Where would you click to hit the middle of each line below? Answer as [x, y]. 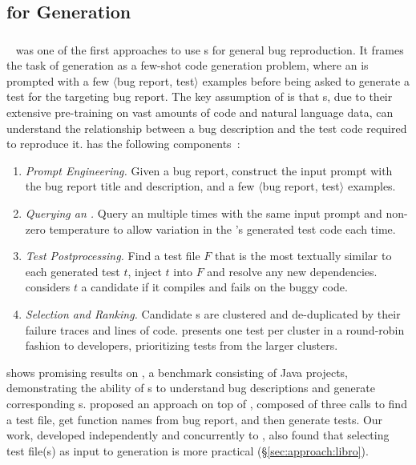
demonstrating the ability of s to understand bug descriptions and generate [191, 388]
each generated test [73, 271]
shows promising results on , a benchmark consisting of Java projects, [178, 372]
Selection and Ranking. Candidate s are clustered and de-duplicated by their [213, 314]
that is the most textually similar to [303, 256]
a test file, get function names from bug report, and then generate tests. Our [195, 419]
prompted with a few [58, 80]
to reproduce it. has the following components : [123, 144]
